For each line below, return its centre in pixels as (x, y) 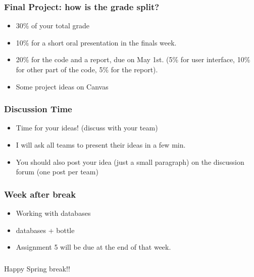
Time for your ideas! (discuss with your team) (87, 128)
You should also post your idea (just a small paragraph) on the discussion (130, 161)
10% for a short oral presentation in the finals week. (96, 42)
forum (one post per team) (57, 172)
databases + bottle (45, 230)
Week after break (40, 194)
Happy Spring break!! (37, 268)
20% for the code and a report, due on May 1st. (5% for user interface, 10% (133, 59)
